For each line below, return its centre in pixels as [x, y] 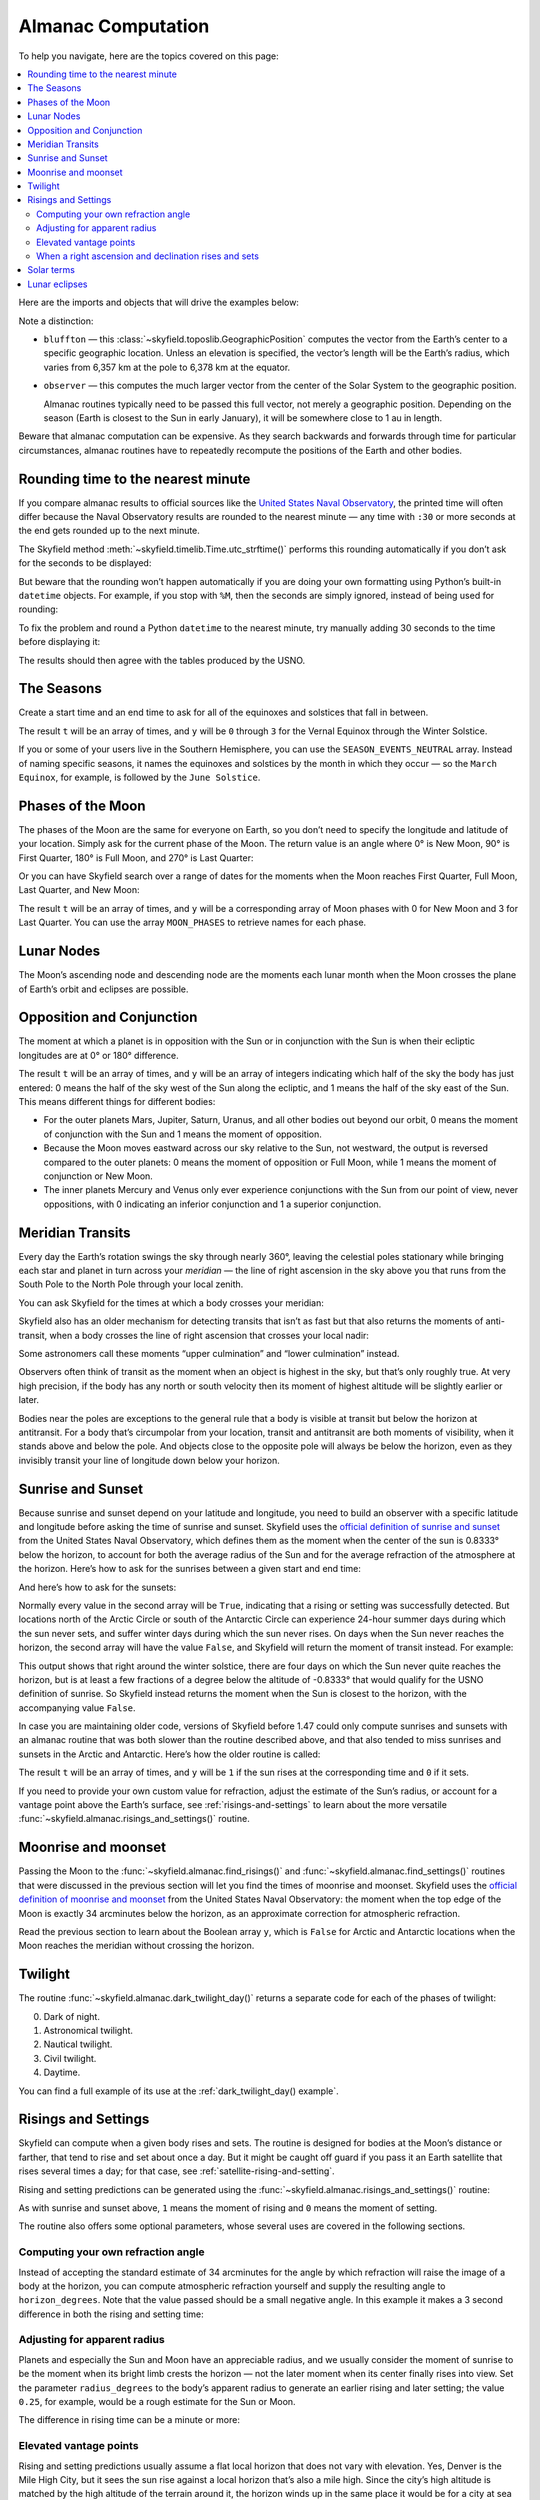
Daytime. [62, 2072]
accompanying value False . [77, 1707]
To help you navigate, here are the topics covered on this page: [148, 56]
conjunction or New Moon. [98, 1176]
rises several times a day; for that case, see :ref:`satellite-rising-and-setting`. [176, 2171]
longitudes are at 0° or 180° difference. [98, 1055]
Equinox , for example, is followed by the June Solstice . [139, 777]
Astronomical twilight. [88, 2030]
